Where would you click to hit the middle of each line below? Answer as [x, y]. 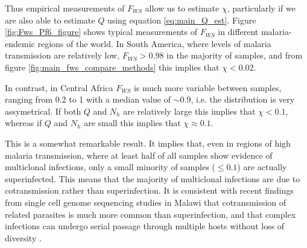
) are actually [262, 167]
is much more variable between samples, [207, 87]
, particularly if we [261, 8]
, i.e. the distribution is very [243, 99]
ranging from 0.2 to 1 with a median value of [88, 99]
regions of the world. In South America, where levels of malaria [154, 43]
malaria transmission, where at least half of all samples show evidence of [139, 155]
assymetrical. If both [43, 111]
